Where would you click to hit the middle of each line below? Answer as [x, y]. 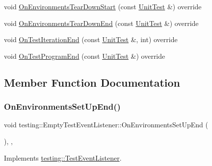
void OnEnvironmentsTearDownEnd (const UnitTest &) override [101, 23]
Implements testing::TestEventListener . [63, 157]
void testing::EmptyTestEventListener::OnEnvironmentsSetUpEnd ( [106, 125]
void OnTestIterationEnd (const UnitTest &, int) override [91, 39]
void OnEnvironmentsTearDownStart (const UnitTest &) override [103, 6]
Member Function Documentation [92, 82]
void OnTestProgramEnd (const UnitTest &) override [85, 56]
